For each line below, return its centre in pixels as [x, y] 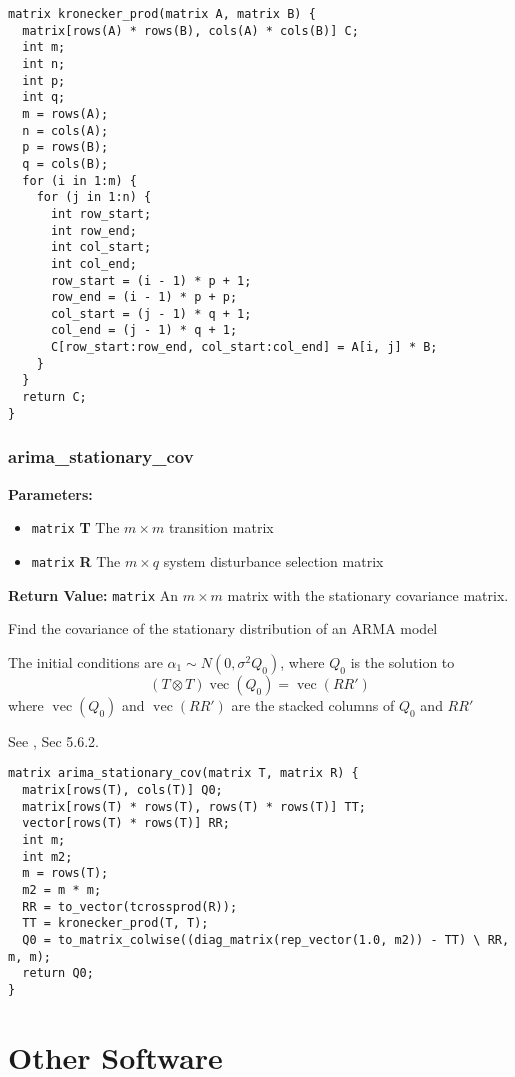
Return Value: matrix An [93, 594]
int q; [44, 97]
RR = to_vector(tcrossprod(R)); [130, 906]
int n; [44, 63]
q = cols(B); [65, 163]
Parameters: [50, 493]
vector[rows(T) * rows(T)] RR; [126, 823]
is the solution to [402, 661]
